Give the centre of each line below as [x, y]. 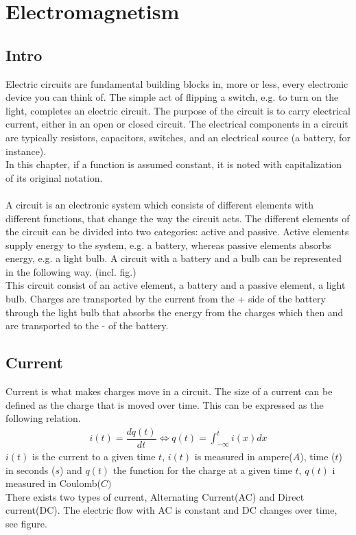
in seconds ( [31, 469]
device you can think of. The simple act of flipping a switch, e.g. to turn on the [172, 97]
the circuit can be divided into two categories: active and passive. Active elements [177, 231]
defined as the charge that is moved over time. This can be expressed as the [165, 404]
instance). [26, 151]
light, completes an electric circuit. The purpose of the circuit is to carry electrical [178, 110]
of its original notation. [54, 177]
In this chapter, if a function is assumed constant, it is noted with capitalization [174, 164]
